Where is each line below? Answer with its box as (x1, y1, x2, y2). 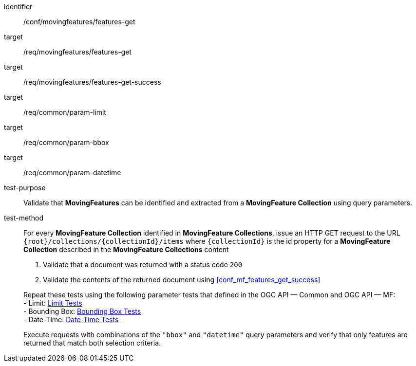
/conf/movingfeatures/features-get (23, 18, 135, 26)
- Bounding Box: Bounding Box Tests (23, 307, 141, 315)
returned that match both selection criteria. (23, 339, 161, 347)
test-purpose (4, 183, 46, 192)
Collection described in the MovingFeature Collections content (23, 245, 229, 254)
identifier (4, 2, 33, 11)
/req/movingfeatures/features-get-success (23, 78, 161, 86)
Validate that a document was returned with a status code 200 (43, 260, 243, 269)
